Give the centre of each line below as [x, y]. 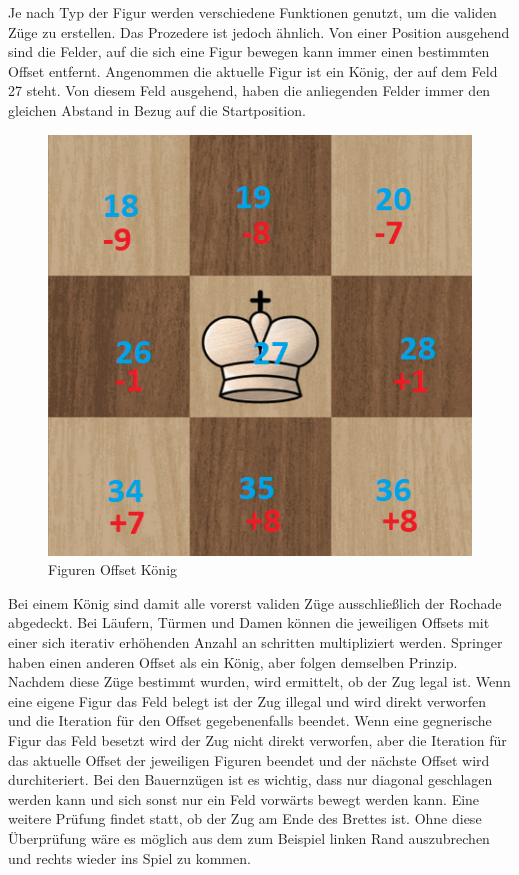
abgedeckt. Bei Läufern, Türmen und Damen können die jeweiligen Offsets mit [249, 622]
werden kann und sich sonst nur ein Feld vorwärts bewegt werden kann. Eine [244, 798]
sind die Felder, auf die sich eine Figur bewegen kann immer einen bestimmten [249, 51]
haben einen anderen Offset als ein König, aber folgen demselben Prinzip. [233, 661]
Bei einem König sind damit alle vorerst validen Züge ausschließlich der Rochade [255, 602]
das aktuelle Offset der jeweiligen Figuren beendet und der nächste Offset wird [249, 759]
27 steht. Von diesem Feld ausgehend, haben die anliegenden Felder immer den [249, 90]
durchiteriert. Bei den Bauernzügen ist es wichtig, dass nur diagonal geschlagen [250, 779]
